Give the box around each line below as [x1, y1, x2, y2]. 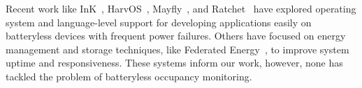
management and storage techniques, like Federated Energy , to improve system [6, 42, 349, 56]
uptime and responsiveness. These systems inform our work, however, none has [6, 55, 343, 70]
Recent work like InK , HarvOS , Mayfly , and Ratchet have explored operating [6, 1, 356, 15]
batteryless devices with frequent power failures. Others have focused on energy [6, 28, 346, 43]
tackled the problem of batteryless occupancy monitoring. [6, 69, 252, 83]
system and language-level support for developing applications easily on [6, 15, 312, 29]
